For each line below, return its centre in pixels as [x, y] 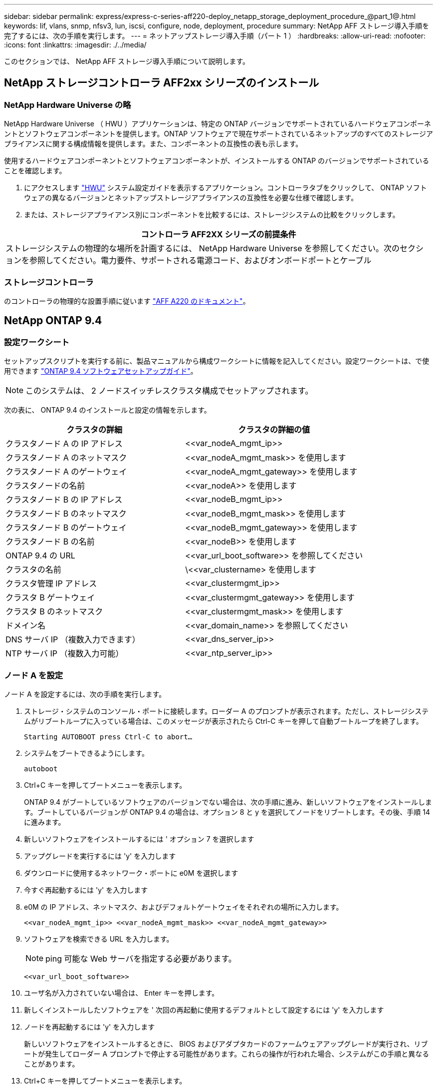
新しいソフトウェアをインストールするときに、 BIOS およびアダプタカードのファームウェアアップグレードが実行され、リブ [226, 1044]
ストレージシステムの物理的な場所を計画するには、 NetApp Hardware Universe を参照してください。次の [203, 249]
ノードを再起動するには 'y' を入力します [90, 1027]
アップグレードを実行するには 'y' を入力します [100, 856]
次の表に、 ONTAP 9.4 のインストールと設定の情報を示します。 [108, 410]
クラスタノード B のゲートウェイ [66, 528]
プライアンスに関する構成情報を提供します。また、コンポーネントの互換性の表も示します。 [153, 144]
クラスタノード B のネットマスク [66, 514]
